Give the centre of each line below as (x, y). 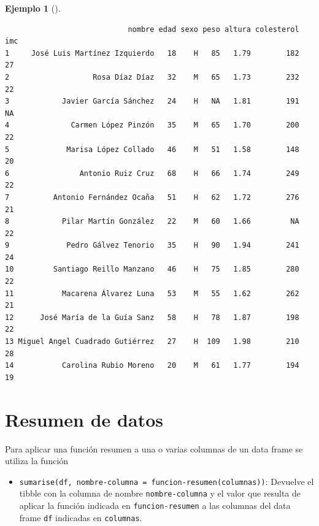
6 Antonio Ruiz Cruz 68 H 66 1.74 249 (152, 173)
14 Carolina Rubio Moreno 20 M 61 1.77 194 (152, 366)
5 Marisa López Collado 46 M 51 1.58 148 (152, 149)
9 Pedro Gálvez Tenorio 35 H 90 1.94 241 (152, 246)
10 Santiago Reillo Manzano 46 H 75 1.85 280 (152, 269)
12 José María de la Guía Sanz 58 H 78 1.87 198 (152, 317)
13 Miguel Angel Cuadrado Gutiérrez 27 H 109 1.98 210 (152, 342)
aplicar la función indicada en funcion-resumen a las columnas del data (155, 505)
